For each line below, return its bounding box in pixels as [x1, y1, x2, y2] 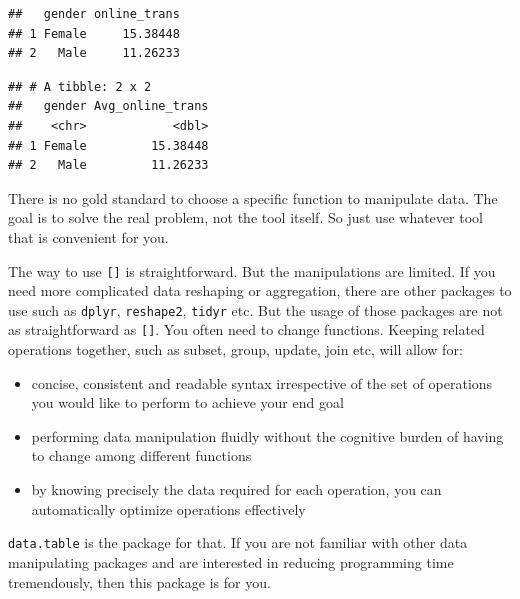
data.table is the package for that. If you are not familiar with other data [8, 532, 468, 553]
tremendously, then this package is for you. [8, 571, 271, 592]
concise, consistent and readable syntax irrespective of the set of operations [31, 372, 493, 393]
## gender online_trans [8, 7, 180, 21]
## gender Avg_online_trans [8, 99, 209, 114]
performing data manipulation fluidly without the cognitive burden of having [31, 425, 504, 446]
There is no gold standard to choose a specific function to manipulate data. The [8, 187, 498, 208]
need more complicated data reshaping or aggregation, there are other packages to [8, 280, 512, 301]
